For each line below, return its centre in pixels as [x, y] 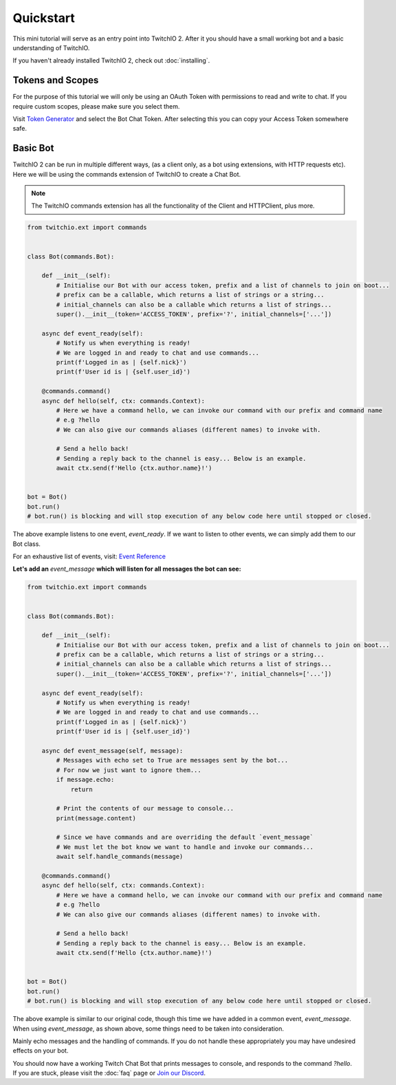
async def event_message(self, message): [112, 750]
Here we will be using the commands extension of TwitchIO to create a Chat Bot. [127, 174]
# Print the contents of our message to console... [145, 809]
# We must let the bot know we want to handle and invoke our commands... [185, 847]
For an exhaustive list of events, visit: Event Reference [89, 556]
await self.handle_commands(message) [120, 857]
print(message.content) [96, 818]
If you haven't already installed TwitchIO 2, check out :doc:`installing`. [111, 61]
